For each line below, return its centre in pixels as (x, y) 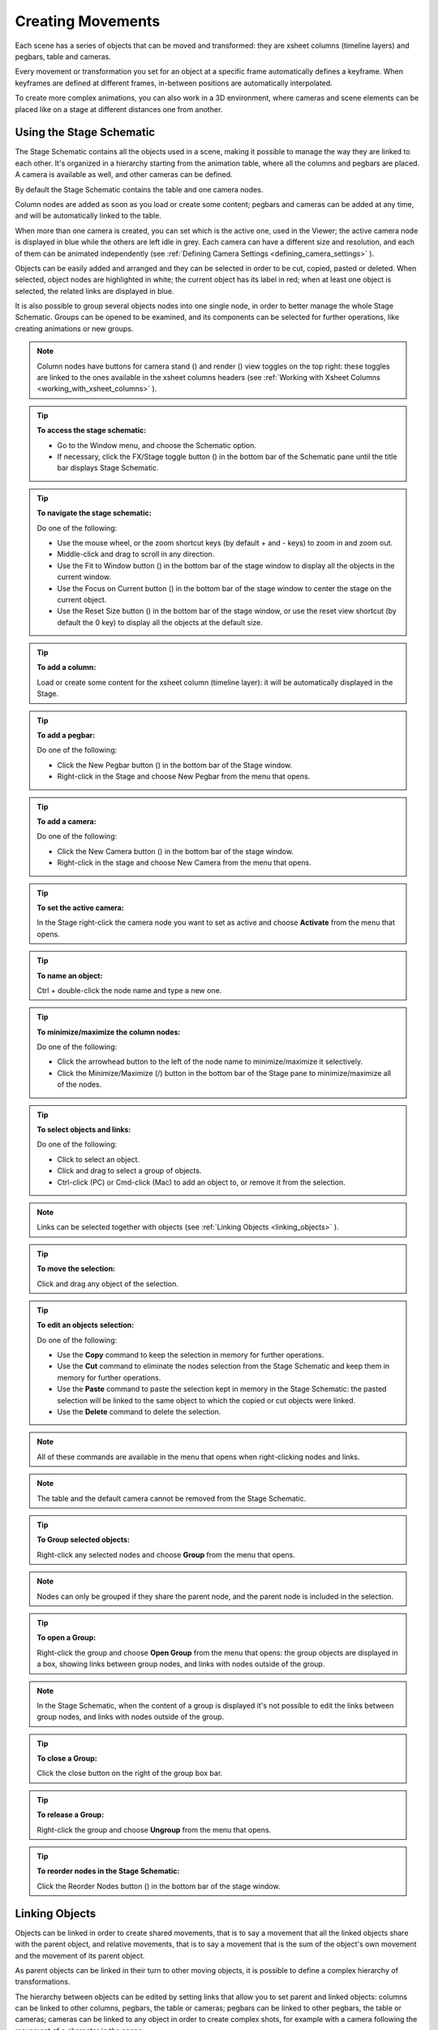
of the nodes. (79, 1085)
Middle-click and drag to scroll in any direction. (136, 554)
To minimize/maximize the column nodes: (109, 1032)
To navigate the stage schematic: (94, 513)
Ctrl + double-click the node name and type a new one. (129, 990)
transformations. (43, 1982)
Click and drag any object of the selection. (107, 1284)
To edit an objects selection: (86, 1325)
